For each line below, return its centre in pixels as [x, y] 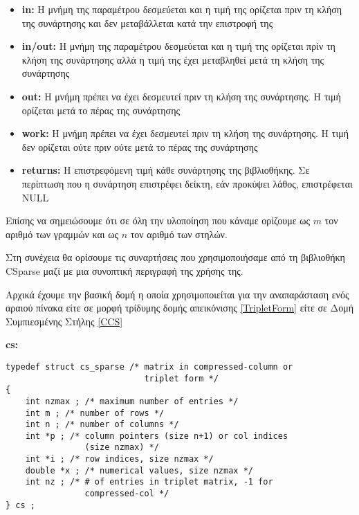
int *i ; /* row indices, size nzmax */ [119, 459]
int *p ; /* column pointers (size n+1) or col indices [157, 436]
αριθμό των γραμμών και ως [62, 234]
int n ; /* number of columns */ [102, 425]
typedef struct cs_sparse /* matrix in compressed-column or [149, 367]
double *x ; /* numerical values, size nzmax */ [139, 470]
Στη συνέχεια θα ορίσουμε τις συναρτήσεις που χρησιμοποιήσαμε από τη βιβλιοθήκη [175, 257]
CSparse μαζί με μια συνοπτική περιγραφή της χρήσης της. [125, 270]
